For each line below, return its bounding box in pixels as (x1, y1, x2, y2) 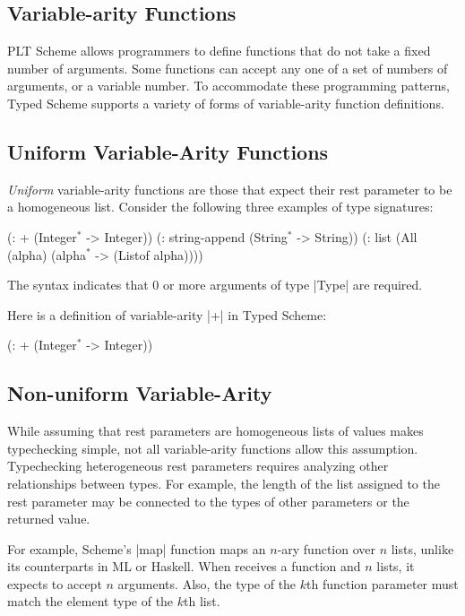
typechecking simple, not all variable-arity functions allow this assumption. (7, 438, 418, 457)
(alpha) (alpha (7, 245, 86, 264)
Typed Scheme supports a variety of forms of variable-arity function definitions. (7, 93, 444, 112)
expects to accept (7, 574, 102, 593)
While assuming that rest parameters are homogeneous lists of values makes (7, 421, 424, 440)
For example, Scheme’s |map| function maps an (7, 539, 266, 558)
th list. (184, 592, 220, 611)
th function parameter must (306, 574, 459, 593)
